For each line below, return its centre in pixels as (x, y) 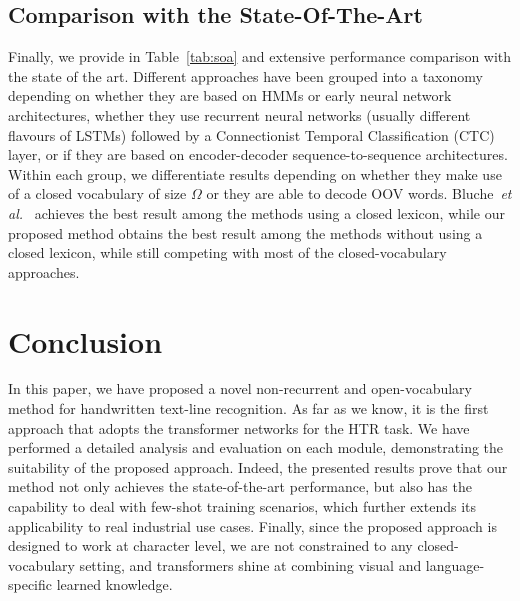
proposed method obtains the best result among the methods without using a (245, 232)
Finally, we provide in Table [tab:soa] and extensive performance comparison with (260, 56)
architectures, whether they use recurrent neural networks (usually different (239, 114)
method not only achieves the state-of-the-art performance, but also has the (240, 486)
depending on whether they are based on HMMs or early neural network (230, 95)
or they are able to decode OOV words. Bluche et (359, 193)
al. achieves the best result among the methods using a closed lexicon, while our (256, 212)
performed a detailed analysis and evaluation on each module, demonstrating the (256, 447)
